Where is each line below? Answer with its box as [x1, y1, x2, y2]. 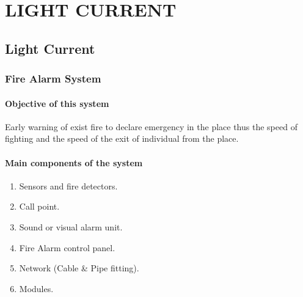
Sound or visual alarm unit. [19, 220, 123, 233]
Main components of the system [5, 156, 143, 169]
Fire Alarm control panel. [19, 241, 115, 254]
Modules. [19, 282, 54, 295]
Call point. [19, 200, 60, 213]
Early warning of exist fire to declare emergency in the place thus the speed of [5, 120, 298, 133]
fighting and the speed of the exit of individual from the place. [5, 132, 239, 145]
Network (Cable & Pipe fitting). [19, 262, 139, 274]
